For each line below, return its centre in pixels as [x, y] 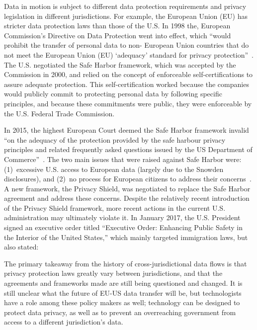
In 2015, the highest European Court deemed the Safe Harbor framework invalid [127, 130]
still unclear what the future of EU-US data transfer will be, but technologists [123, 292]
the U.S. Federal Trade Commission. [59, 113]
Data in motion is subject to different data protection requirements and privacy [125, 6]
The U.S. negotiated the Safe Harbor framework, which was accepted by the [120, 64]
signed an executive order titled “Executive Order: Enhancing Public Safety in [123, 227]
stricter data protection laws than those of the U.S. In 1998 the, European [117, 26]
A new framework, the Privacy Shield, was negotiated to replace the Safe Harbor [127, 188]
